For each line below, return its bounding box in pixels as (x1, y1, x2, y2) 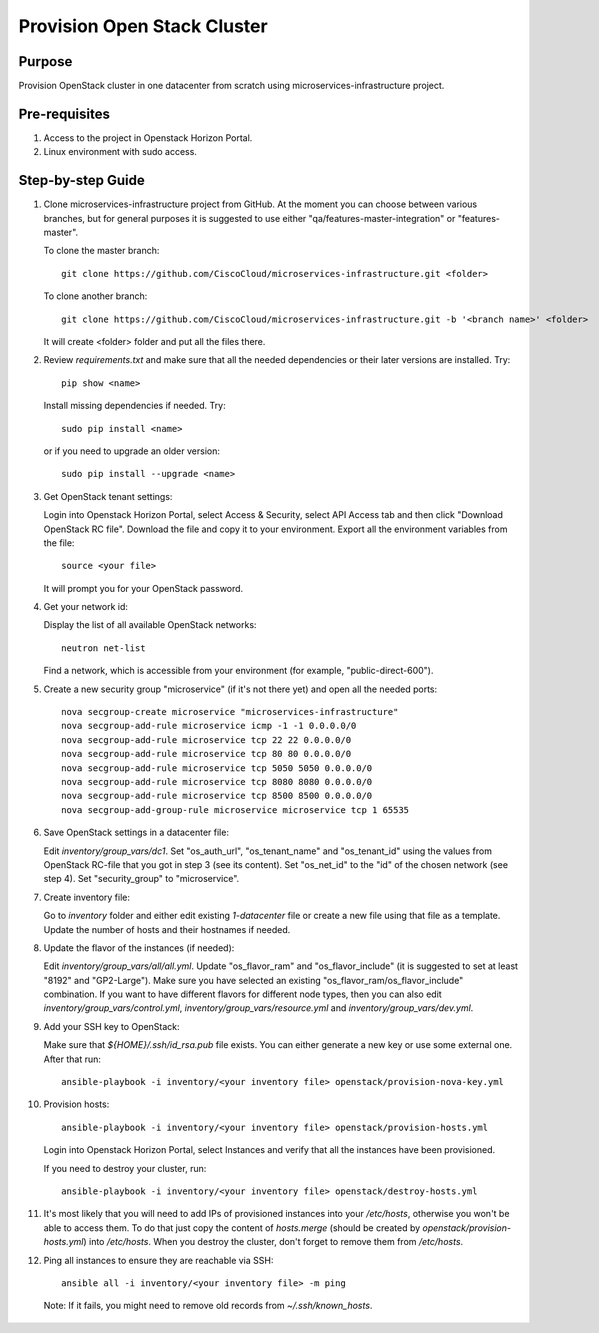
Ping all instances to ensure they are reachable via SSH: (43, 1254, 274, 1266)
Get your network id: (43, 601, 129, 613)
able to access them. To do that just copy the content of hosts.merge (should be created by (43, 1221, 421, 1234)
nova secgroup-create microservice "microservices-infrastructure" (61, 706, 399, 718)
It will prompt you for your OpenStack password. (43, 582, 244, 594)
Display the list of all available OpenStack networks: (43, 619, 257, 631)
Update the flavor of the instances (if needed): (43, 941, 235, 954)
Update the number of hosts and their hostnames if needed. (43, 923, 291, 935)
